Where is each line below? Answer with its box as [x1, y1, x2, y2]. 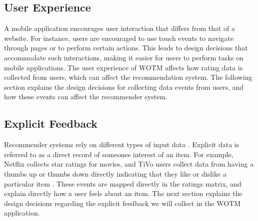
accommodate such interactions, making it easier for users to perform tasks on [4, 52, 244, 62]
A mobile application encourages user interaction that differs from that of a [4, 23, 235, 33]
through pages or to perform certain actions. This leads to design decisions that [4, 42, 248, 53]
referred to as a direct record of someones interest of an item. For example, [4, 149, 233, 159]
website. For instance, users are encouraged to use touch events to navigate [4, 32, 234, 43]
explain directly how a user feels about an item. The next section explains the [4, 188, 242, 199]
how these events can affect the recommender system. [4, 91, 167, 102]
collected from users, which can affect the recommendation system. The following [4, 72, 252, 82]
